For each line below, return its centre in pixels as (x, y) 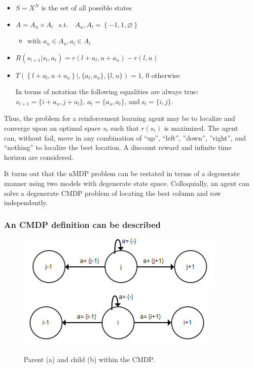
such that (125, 128)
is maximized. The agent (201, 128)
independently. (26, 202)
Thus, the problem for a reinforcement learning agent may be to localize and (120, 118)
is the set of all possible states (87, 7)
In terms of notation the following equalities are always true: (107, 92)
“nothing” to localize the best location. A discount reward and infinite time (118, 147)
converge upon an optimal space (53, 128)
